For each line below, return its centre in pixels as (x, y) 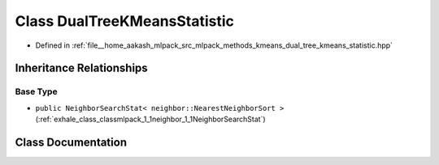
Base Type (36, 91)
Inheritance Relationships (81, 68)
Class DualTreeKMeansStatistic (125, 21)
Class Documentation (71, 142)
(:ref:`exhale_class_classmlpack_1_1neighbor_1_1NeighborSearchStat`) (150, 119)
